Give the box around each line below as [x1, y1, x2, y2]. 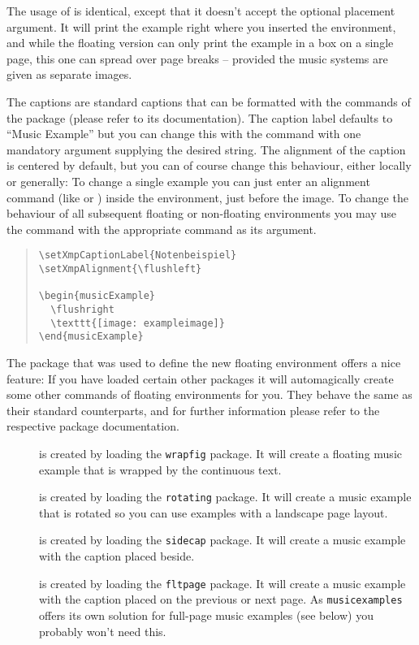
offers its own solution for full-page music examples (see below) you [39, 606, 374, 623]
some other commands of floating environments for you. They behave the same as [6, 386, 413, 403]
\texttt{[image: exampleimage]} [50, 317, 225, 329]
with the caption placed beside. [39, 548, 195, 565]
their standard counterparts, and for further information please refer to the [6, 401, 380, 418]
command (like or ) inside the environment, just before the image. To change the [6, 188, 408, 206]
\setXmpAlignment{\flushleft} [38, 262, 202, 275]
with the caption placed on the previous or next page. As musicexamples [39, 591, 403, 608]
